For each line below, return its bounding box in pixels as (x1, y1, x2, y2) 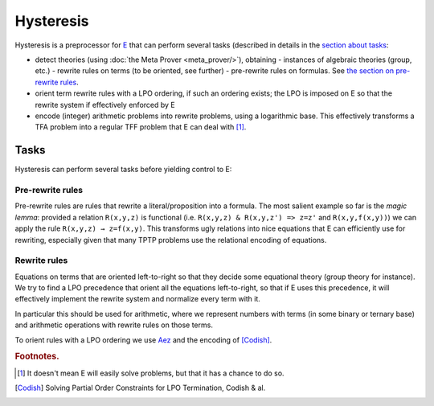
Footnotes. (14, 351, 59, 362)
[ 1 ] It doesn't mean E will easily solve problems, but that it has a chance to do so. (17, 368, 285, 378)
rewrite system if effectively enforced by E (35, 100, 176, 109)
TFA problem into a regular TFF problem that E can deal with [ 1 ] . (35, 122, 247, 132)
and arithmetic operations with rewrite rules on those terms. (14, 320, 213, 330)
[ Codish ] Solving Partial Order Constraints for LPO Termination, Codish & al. (14, 383, 266, 393)
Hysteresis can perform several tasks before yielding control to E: (14, 165, 232, 174)
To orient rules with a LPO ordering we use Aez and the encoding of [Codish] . (14, 334, 272, 345)
